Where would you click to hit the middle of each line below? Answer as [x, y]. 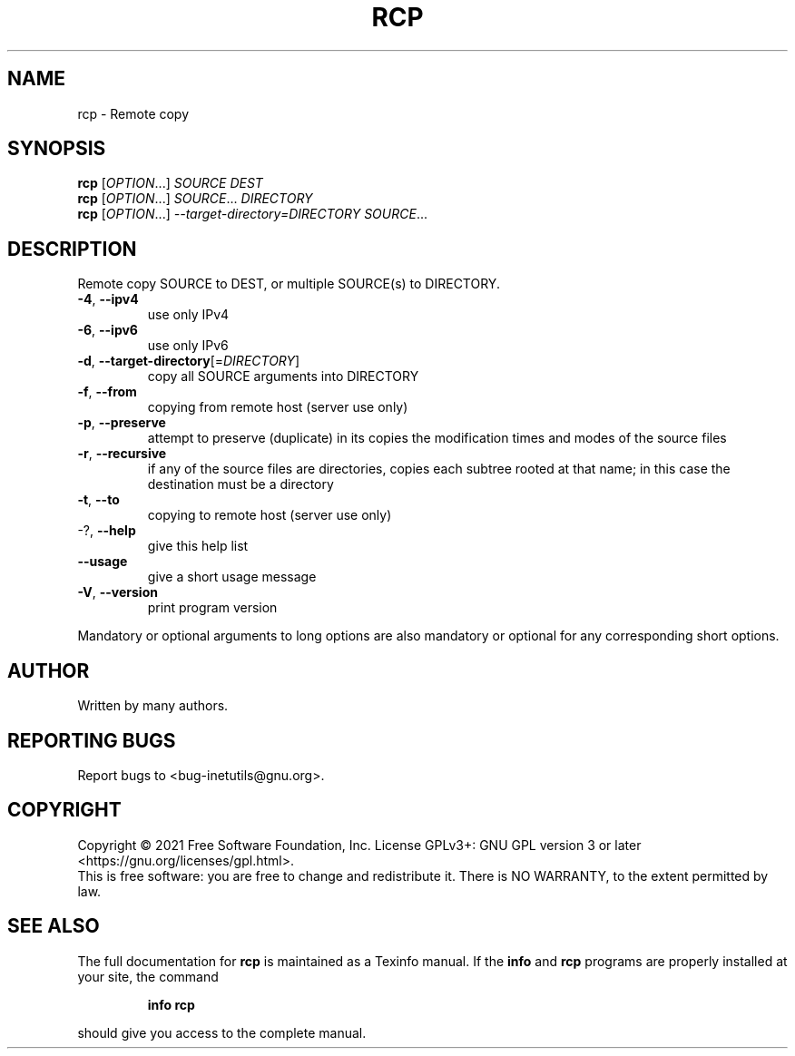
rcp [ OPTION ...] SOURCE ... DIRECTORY [195, 199]
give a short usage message [232, 577]
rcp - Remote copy [133, 113]
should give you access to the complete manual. [222, 1032]
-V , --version [118, 592]
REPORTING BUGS [92, 740]
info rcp [171, 1004]
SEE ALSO [54, 926]
